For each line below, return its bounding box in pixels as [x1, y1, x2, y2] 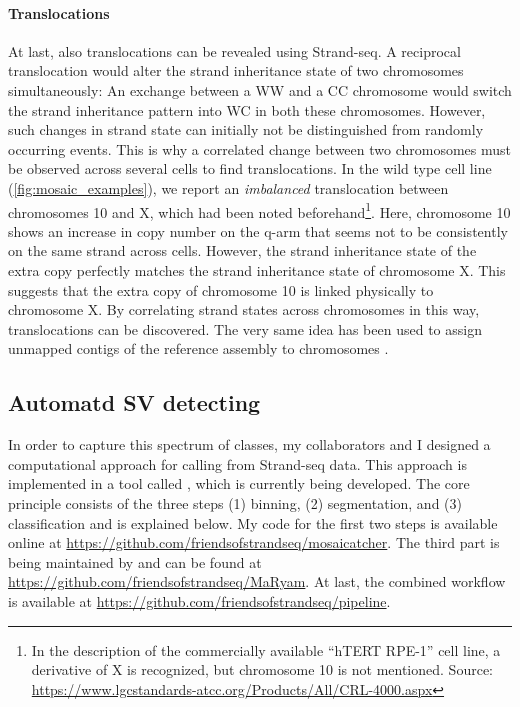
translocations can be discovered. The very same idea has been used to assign [8, 318, 482, 339]
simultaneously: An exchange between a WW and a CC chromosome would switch [8, 79, 512, 100]
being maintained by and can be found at [8, 551, 262, 572]
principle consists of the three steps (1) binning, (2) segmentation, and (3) [8, 492, 462, 513]
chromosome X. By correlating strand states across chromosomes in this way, [8, 299, 480, 320]
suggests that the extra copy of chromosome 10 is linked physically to [8, 279, 434, 300]
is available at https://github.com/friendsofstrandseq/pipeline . [8, 590, 391, 611]
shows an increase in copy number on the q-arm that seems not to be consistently [8, 220, 508, 241]
